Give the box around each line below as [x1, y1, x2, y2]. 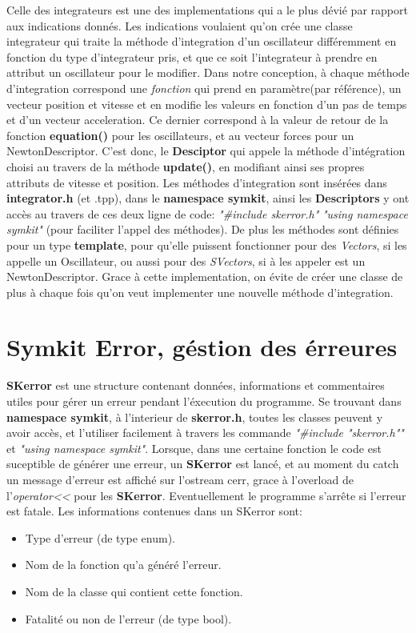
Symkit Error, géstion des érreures [6, 331, 398, 363]
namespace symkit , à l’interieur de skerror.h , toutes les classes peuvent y [6, 408, 383, 425]
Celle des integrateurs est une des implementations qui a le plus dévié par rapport [6, 2, 408, 18]
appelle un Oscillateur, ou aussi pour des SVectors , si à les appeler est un [6, 252, 366, 269]
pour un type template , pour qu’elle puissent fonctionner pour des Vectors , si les [6, 236, 407, 253]
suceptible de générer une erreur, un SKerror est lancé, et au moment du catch [6, 455, 399, 472]
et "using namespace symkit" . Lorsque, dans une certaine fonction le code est [6, 439, 382, 456]
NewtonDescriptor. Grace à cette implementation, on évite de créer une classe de [6, 268, 403, 285]
